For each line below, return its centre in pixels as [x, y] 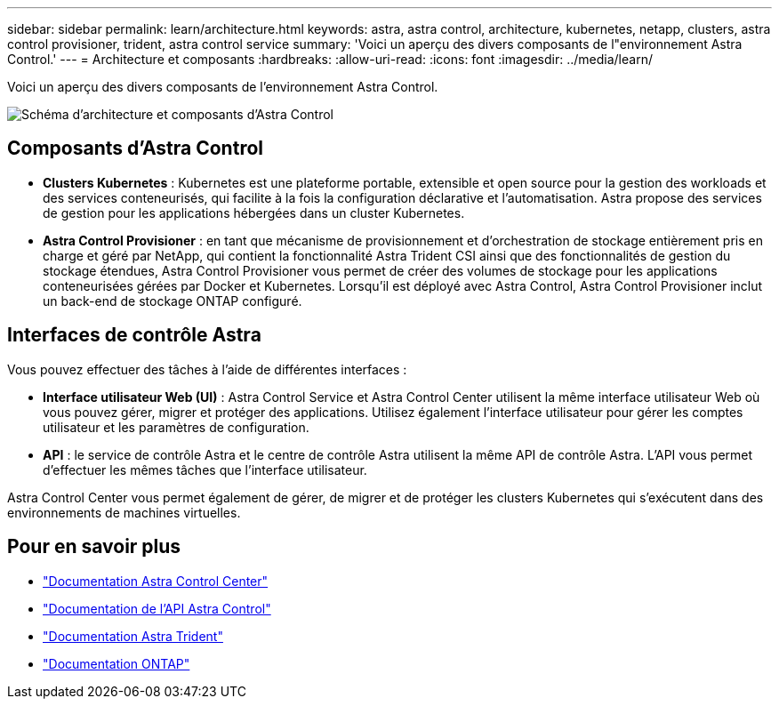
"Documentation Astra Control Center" [156, 581]
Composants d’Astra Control [135, 148]
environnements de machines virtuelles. [124, 512]
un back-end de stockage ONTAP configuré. [173, 301]
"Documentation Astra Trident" [133, 636]
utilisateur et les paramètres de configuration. [176, 427]
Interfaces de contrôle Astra [134, 335]
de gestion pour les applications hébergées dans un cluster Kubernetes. [254, 213]
